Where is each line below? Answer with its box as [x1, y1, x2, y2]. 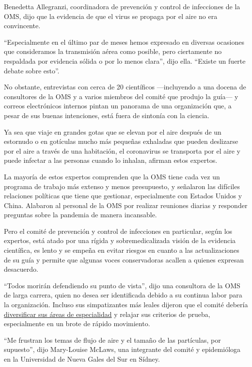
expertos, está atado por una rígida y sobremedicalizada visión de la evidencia [4, 235, 236, 245]
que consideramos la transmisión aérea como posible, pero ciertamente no [4, 46, 222, 56]
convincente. [4, 20, 41, 31]
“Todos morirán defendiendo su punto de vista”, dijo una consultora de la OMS [4, 280, 240, 290]
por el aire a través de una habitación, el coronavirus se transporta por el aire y [4, 145, 240, 156]
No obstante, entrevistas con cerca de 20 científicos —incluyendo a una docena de [4, 82, 246, 92]
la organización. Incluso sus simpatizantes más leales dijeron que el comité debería [4, 299, 248, 310]
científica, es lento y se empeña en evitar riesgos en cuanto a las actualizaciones [4, 245, 239, 255]
